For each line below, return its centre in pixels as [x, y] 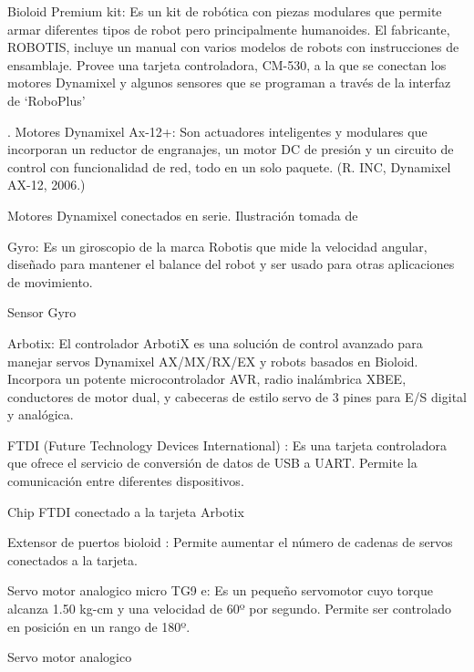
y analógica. [41, 414]
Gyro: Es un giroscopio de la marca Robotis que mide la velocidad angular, [217, 246]
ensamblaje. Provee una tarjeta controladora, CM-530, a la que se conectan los [227, 64]
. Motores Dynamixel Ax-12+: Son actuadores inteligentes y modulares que [217, 131]
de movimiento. [50, 281]
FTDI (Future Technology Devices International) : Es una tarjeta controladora [227, 445]
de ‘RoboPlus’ [46, 100]
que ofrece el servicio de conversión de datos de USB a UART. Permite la [212, 463]
